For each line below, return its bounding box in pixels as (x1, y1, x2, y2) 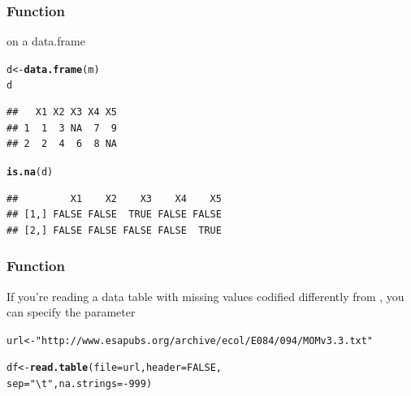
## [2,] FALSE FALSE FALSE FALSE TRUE (6, 224, 222, 236)
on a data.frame (6, 32, 85, 49)
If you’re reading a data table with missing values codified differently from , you (6, 287, 405, 304)
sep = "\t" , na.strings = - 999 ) (6, 378, 153, 390)
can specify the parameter (6, 303, 136, 321)
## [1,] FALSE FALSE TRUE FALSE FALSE (6, 209, 222, 221)
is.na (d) (6, 166, 54, 178)
